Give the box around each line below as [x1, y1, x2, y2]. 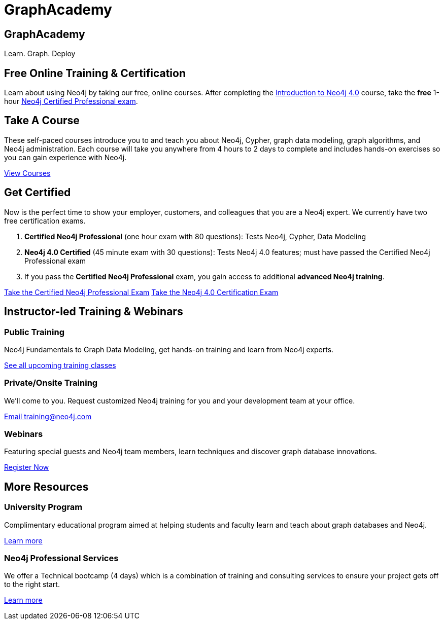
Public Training [4, 326, 64, 337]
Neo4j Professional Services [4, 553, 119, 564]
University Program [4, 502, 83, 512]
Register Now [4, 463, 49, 472]
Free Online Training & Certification [4, 66, 186, 80]
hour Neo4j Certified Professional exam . [4, 97, 138, 106]
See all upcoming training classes [4, 360, 116, 370]
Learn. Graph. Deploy [4, 49, 76, 58]
